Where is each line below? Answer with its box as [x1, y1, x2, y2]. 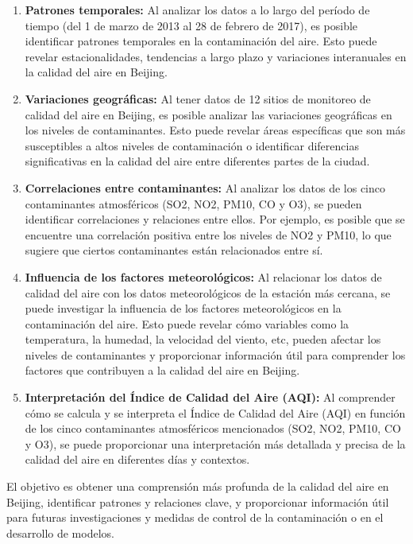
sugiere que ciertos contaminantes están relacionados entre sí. [25, 242, 323, 258]
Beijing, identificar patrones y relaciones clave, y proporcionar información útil [6, 493, 389, 510]
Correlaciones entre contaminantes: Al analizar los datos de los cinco [25, 179, 386, 196]
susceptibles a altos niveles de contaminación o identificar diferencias [25, 137, 359, 153]
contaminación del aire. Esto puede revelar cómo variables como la [25, 315, 349, 332]
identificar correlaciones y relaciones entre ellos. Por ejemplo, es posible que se [25, 211, 405, 227]
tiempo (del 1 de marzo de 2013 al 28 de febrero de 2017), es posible [25, 17, 358, 33]
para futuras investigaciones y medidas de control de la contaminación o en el [6, 509, 384, 526]
